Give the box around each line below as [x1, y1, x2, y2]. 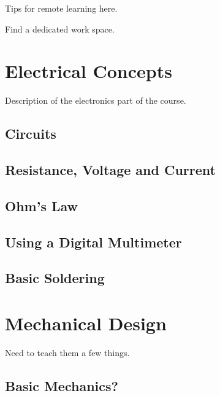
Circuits [5, 124, 56, 143]
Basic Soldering [5, 268, 105, 287]
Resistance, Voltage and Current [5, 160, 216, 179]
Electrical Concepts [5, 58, 172, 83]
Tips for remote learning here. [5, 2, 118, 14]
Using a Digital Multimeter [5, 232, 182, 251]
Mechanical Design [5, 311, 167, 335]
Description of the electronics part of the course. [5, 94, 186, 107]
